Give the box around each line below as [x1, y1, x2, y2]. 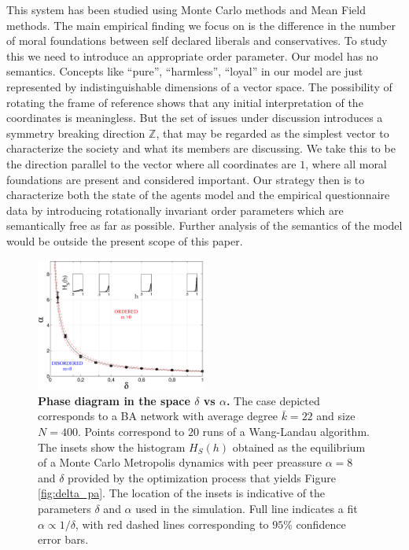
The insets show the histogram [38, 438, 186, 455]
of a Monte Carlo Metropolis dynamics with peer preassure [38, 454, 322, 471]
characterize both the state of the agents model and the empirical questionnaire [6, 186, 390, 203]
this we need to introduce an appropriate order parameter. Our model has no [6, 47, 378, 64]
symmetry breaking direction [6, 124, 146, 141]
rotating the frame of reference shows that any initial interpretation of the [6, 94, 363, 110]
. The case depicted [226, 392, 320, 408]
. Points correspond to [77, 423, 185, 440]
